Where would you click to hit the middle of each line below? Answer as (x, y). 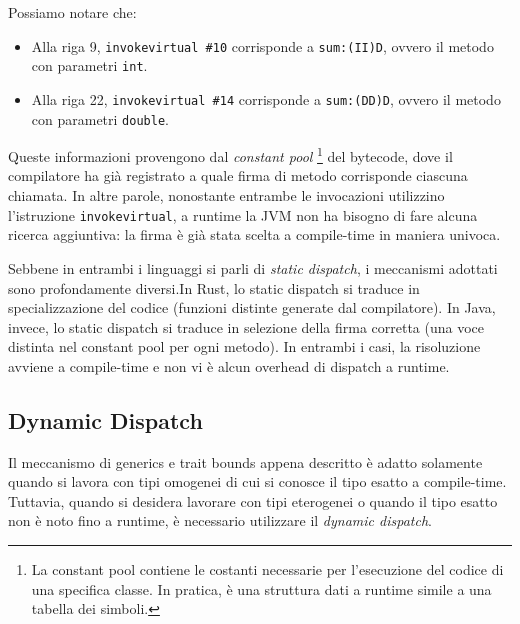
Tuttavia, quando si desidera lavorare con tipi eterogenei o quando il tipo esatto (253, 500)
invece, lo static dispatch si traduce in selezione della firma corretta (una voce (246, 326)
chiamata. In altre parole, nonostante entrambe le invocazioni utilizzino (226, 195)
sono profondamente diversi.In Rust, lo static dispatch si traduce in (214, 287)
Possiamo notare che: (72, 12)
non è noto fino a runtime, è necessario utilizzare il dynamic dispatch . (220, 520)
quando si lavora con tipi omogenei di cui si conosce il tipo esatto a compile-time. (257, 481)
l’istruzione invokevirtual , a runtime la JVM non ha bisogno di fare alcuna (243, 214)
